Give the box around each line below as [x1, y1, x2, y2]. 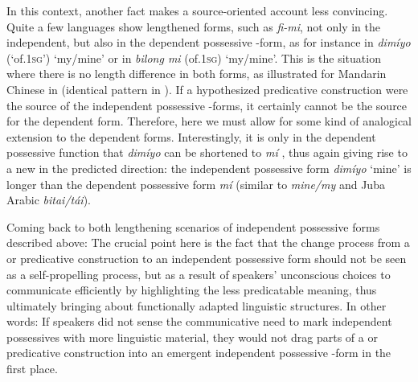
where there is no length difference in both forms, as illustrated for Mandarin [6, 65, 387, 82]
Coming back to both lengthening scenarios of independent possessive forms [6, 218, 380, 235]
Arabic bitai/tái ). [6, 191, 91, 208]
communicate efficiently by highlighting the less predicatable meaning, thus [6, 281, 377, 298]
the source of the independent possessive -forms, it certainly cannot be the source [6, 97, 408, 113]
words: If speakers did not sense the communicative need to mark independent [6, 313, 392, 330]
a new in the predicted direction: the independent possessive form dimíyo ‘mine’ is [6, 159, 412, 176]
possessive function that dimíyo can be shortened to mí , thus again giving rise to [6, 144, 408, 161]
